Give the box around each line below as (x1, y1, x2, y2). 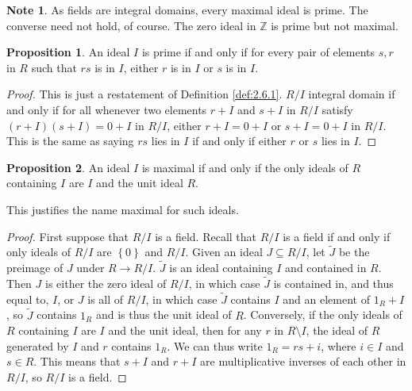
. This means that (33, 353, 121, 370)
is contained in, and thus (273, 274, 394, 291)
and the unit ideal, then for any (108, 322, 262, 339)
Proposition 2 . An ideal (6, 159, 130, 175)
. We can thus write (167, 337, 263, 354)
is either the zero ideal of (45, 274, 167, 291)
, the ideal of (306, 322, 368, 339)
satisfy (322, 101, 353, 117)
